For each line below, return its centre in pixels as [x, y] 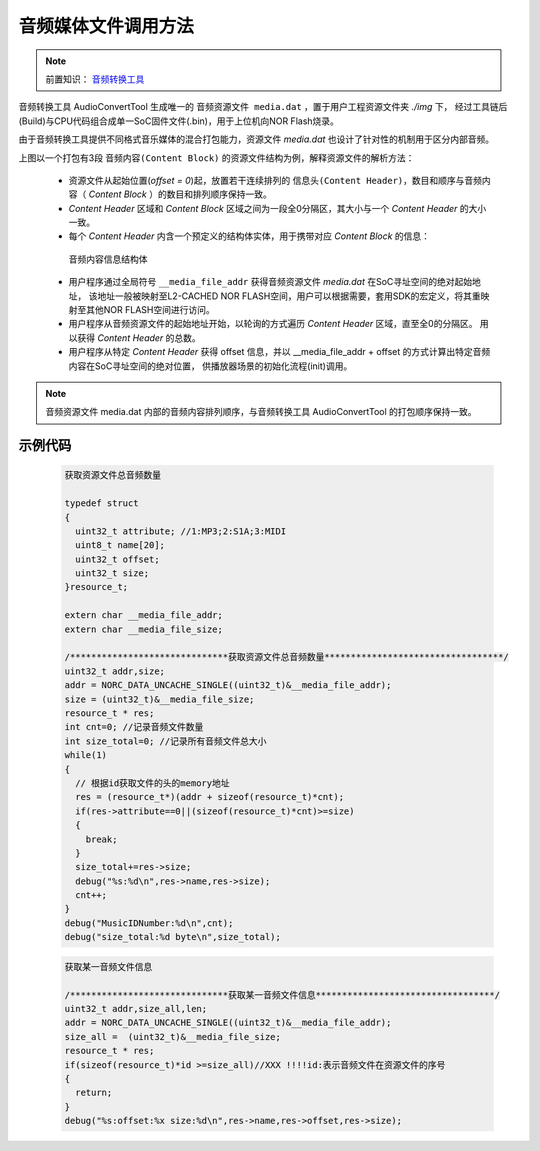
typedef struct [101, 503]
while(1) [86, 755]
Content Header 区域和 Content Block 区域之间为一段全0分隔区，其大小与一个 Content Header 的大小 [277, 208]
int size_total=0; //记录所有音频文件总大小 [165, 741]
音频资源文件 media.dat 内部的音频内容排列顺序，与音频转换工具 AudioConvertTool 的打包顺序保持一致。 [261, 412]
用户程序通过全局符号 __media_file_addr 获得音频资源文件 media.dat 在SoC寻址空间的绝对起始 [270, 282]
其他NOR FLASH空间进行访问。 [150, 310]
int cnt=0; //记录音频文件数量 [134, 727]
